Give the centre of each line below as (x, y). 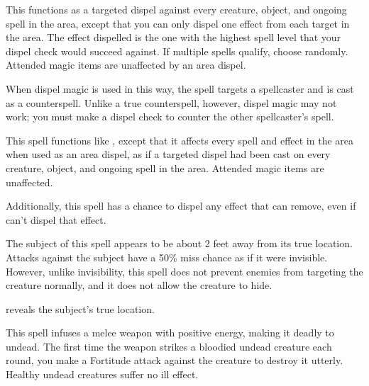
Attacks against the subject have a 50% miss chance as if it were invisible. (167, 257)
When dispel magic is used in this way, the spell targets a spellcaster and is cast (180, 88)
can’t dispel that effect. (56, 219)
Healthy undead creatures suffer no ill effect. (102, 374)
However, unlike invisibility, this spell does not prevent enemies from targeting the (184, 271)
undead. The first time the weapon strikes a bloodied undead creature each (169, 346)
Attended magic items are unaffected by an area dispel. (126, 65)
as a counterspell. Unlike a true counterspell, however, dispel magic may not (171, 102)
